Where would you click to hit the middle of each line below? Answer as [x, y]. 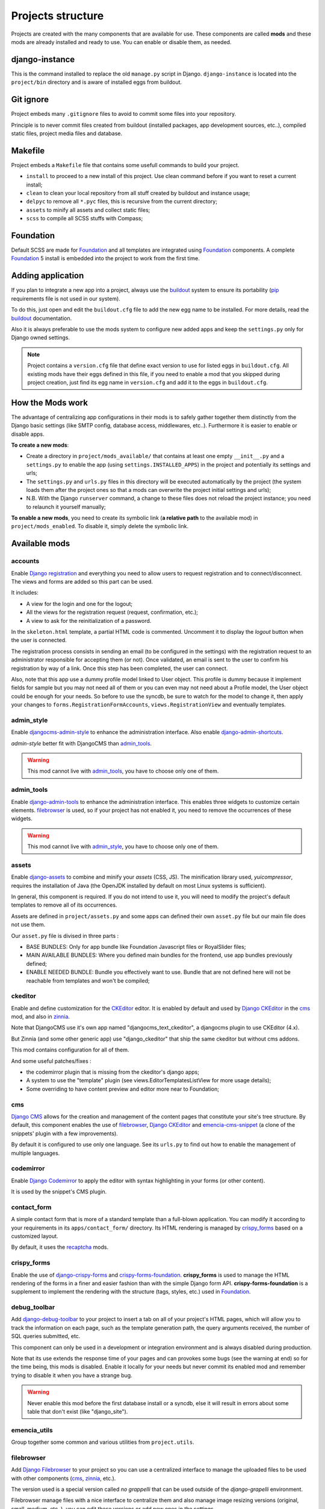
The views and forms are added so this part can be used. [82, 582]
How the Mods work [50, 402]
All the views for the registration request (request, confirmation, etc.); [112, 612]
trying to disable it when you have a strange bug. [72, 1375]
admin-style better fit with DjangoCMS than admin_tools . [82, 743]
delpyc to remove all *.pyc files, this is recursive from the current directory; [122, 202]
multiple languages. [36, 1153]
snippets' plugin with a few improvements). [65, 1133]
